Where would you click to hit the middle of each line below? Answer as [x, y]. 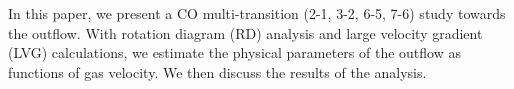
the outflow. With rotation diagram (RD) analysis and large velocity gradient [245, 32]
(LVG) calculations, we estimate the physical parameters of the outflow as [234, 52]
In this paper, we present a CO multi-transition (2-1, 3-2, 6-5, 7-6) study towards [257, 13]
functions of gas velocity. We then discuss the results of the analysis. [217, 71]
